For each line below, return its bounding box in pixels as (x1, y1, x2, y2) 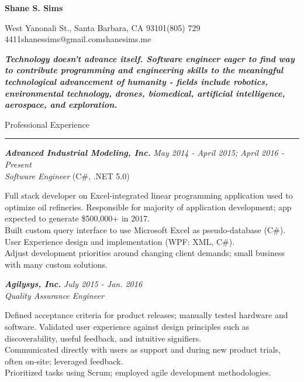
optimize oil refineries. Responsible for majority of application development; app (5, 200, 292, 213)
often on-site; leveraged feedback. (5, 354, 123, 367)
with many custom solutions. (5, 258, 108, 270)
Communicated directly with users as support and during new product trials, (5, 343, 281, 356)
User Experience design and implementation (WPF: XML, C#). (5, 235, 235, 247)
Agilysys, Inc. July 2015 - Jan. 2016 (5, 278, 143, 290)
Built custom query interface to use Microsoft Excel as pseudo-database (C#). (5, 223, 286, 236)
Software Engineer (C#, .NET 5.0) (5, 169, 130, 182)
